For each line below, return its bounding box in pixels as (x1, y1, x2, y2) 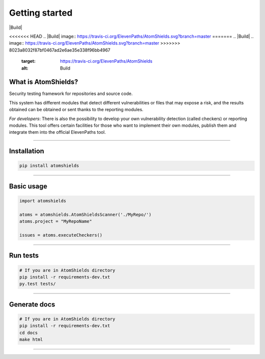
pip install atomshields (19, 163, 79, 168)
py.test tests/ (19, 281, 56, 287)
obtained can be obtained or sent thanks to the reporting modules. (9, 107, 144, 113)
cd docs (19, 330, 38, 335)
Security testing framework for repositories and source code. (9, 91, 133, 96)
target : (21, 58, 36, 64)
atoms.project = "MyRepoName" (19, 218, 92, 224)
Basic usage (9, 182, 48, 191)
